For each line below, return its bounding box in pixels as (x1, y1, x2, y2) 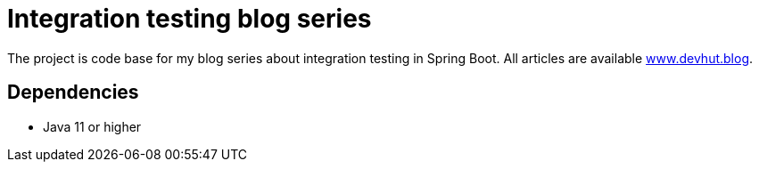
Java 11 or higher (43, 118, 142, 134)
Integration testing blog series (7, 4, 372, 34)
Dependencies (7, 81, 139, 104)
